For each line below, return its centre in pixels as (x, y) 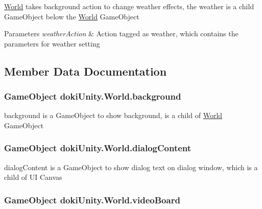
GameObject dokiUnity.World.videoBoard (92, 200)
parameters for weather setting (52, 43)
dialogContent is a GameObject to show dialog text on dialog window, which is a (131, 167)
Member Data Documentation (86, 71)
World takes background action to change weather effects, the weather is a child (129, 6)
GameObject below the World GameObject (72, 16)
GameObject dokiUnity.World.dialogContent (98, 148)
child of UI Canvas (33, 177)
